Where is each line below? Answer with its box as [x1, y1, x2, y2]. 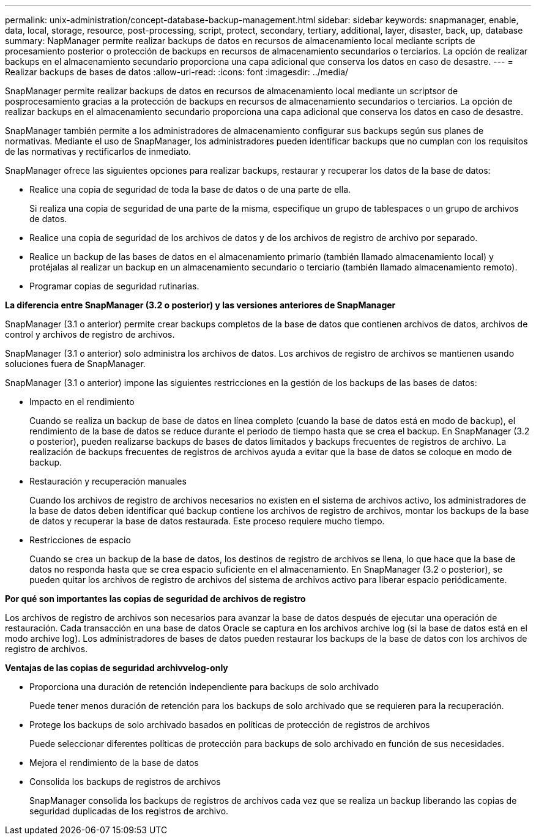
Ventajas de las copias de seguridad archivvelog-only [5, 663, 228, 673]
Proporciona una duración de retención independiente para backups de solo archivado [29, 682, 379, 692]
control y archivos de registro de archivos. [5, 329, 175, 340]
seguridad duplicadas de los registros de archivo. [29, 806, 229, 816]
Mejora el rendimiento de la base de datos [29, 757, 199, 768]
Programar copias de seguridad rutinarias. [29, 281, 199, 291]
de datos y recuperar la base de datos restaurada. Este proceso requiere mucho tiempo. [29, 516, 385, 526]
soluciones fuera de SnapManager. [5, 359, 146, 369]
